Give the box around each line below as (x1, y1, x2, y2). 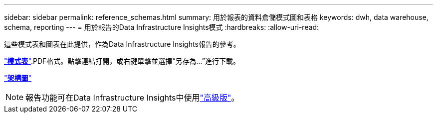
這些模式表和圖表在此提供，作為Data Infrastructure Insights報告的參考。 (4, 40, 240, 48)
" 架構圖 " (4, 74, 32, 82)
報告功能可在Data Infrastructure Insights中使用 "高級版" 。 (25, 93, 239, 103)
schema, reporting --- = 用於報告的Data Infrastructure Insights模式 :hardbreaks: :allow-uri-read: (4, 23, 319, 31)
